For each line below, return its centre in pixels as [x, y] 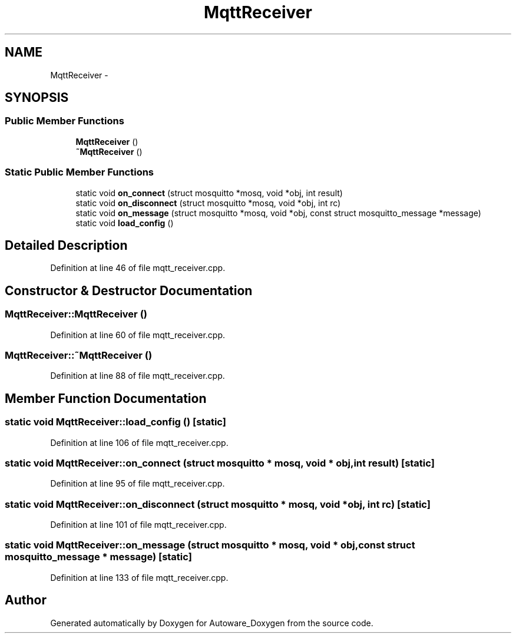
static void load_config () [125, 223]
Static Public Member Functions [80, 172]
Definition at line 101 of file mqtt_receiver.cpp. [138, 525]
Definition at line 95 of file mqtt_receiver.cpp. [138, 484]
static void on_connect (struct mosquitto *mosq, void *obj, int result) [209, 193]
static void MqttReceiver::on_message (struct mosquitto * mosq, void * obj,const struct [210, 545]
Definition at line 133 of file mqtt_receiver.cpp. [139, 577]
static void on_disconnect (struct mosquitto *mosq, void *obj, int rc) [208, 203]
